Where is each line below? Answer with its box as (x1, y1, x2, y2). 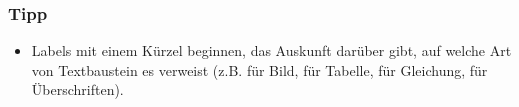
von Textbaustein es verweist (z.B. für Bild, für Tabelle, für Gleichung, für (31, 59, 488, 80)
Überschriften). (31, 79, 124, 100)
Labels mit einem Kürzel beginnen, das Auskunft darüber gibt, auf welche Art (31, 40, 512, 61)
